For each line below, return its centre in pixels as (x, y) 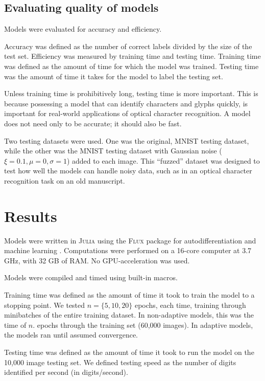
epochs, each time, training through (190, 305)
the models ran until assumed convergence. (71, 335)
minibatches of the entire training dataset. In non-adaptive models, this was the (129, 315)
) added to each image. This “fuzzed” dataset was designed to (163, 160)
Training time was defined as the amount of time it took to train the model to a (129, 295)
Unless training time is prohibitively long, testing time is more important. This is (131, 93)
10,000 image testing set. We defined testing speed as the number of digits (120, 362)
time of (15, 324)
